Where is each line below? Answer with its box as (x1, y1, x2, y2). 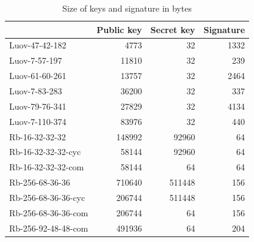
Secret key (150, 23, 195, 36)
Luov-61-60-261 (9, 69, 67, 82)
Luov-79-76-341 (9, 99, 67, 112)
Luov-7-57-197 (9, 54, 62, 67)
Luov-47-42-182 (9, 39, 67, 51)
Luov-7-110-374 (9, 115, 67, 127)
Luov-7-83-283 (9, 84, 62, 97)
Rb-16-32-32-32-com (9, 161, 84, 173)
